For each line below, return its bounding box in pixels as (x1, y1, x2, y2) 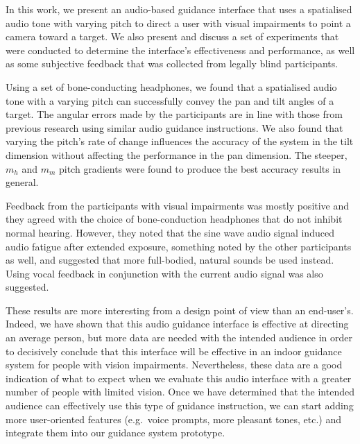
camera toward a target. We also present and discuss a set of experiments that (6, 29, 339, 44)
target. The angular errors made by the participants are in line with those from (6, 107, 343, 121)
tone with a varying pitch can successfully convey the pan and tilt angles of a (6, 93, 334, 108)
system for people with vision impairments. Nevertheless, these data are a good (6, 357, 343, 372)
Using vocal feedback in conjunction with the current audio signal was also (6, 266, 323, 280)
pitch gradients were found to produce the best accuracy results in (58, 161, 341, 176)
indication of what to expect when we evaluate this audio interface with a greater (6, 370, 352, 385)
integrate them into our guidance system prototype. (6, 425, 225, 440)
